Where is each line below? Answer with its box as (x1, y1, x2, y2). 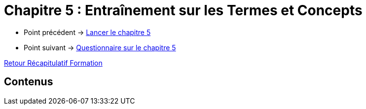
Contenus (4, 75, 53, 88)
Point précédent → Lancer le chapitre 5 (24, 28, 151, 36)
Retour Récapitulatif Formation (4, 58, 103, 67)
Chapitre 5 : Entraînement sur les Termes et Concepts (4, 2, 363, 19)
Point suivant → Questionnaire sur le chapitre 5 (24, 43, 176, 52)
